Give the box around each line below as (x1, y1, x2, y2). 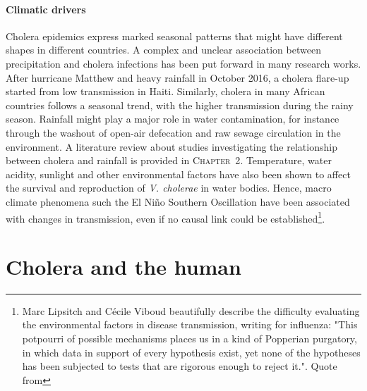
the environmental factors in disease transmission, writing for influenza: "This (22, 317, 358, 332)
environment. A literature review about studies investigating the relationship (6, 139, 337, 154)
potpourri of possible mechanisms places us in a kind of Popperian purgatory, (22, 331, 357, 346)
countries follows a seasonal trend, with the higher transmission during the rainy (6, 97, 354, 112)
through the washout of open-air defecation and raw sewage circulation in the (6, 125, 341, 139)
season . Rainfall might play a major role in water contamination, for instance (6, 111, 339, 126)
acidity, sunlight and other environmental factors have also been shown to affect (6, 166, 351, 181)
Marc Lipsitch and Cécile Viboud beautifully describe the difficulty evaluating (22, 303, 360, 318)
